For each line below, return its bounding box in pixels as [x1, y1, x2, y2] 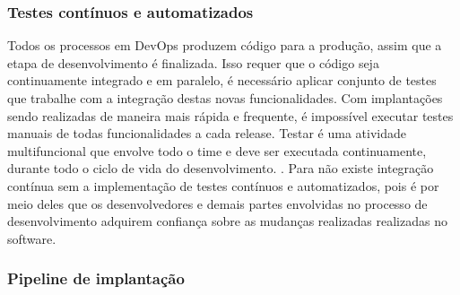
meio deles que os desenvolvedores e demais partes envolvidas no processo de [7, 194, 428, 213]
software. [7, 229, 56, 247]
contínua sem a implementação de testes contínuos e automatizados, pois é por [7, 176, 439, 195]
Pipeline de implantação [7, 267, 185, 290]
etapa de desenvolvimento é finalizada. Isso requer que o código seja [7, 53, 379, 72]
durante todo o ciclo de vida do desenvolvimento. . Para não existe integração [7, 159, 434, 178]
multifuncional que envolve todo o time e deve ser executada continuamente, [7, 141, 427, 160]
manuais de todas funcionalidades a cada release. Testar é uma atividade [7, 124, 406, 143]
